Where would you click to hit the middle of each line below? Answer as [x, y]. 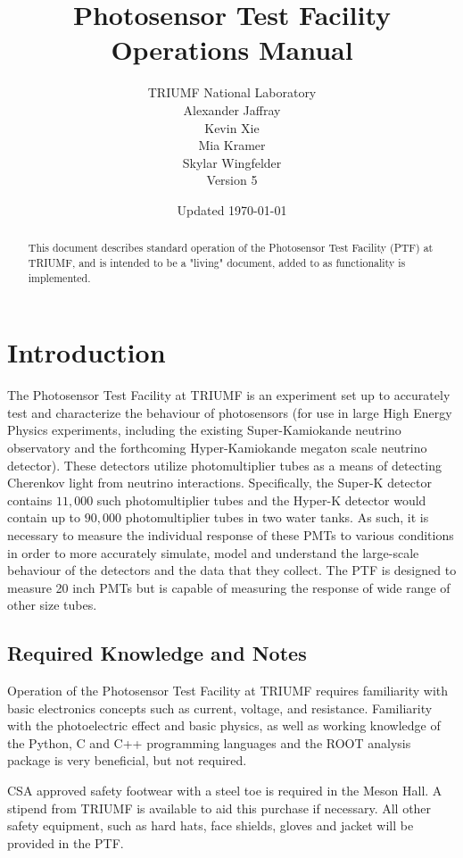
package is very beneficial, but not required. [127, 760]
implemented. [59, 277]
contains [30, 500]
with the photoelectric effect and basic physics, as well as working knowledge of [224, 725]
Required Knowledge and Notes [157, 653]
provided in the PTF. [66, 842]
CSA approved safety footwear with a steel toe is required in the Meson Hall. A [225, 791]
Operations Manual [232, 50]
